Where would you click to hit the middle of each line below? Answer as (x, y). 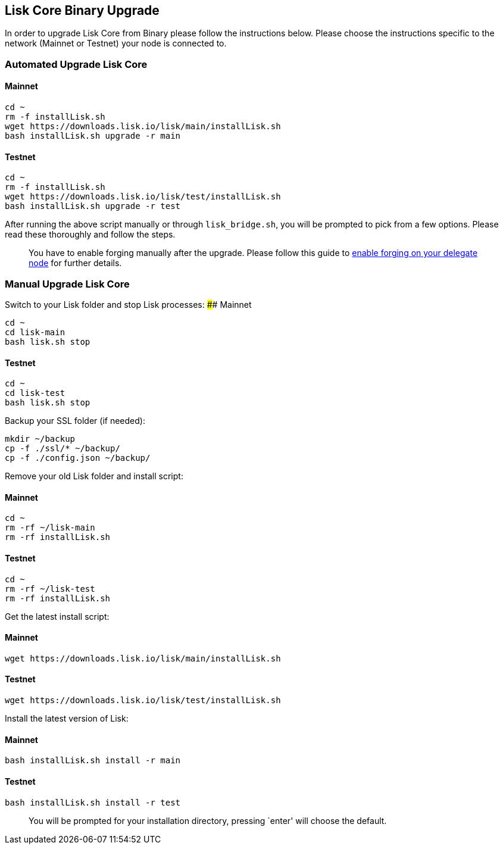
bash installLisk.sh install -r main (93, 761)
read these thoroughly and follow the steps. (90, 235)
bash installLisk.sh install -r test (93, 802)
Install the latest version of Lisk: (67, 719)
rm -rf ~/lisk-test (50, 589)
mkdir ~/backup (40, 439)
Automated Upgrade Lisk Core (76, 64)
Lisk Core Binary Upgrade (82, 10)
